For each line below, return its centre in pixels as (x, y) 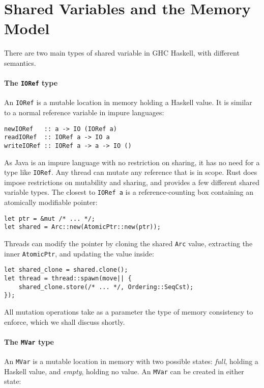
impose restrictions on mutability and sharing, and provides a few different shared (132, 182)
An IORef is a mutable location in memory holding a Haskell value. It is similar (128, 102)
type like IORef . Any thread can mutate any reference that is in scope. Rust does (131, 172)
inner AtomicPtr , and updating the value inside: (79, 253)
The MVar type (29, 341)
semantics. (20, 62)
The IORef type (31, 83)
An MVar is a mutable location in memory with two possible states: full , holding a (131, 361)
